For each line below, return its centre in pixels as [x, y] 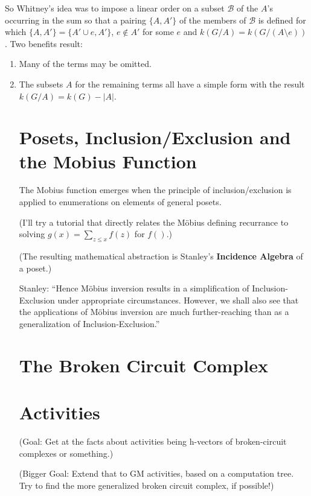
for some [158, 32]
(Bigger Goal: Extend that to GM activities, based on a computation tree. [156, 473]
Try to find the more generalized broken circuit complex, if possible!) [146, 485]
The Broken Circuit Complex [143, 365]
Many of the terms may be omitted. [85, 64]
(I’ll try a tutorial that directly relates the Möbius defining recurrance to [154, 222]
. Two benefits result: [44, 43]
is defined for [282, 20]
